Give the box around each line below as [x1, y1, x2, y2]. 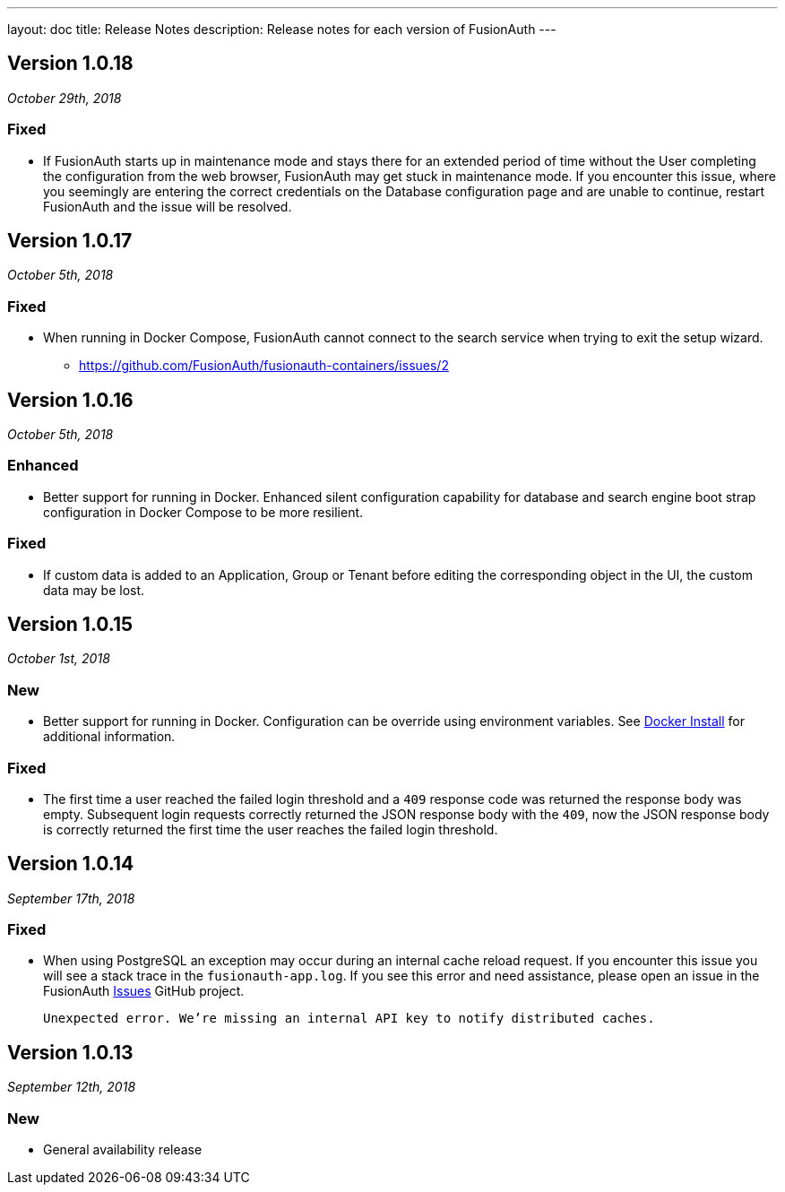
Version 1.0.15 [7, 612, 134, 635]
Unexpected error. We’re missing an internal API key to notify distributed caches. [43, 1011, 655, 1026]
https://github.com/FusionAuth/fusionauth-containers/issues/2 [79, 358, 449, 374]
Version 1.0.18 [7, 52, 134, 75]
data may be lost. [43, 582, 145, 598]
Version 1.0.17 [7, 229, 133, 253]
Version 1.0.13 [7, 1041, 134, 1064]
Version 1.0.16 [7, 388, 134, 411]
